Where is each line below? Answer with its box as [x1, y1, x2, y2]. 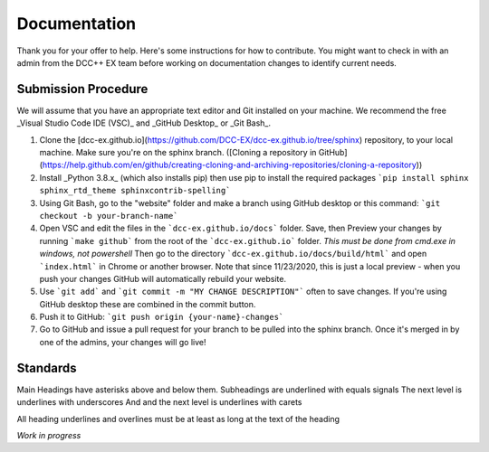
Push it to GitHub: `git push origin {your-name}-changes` [39, 312, 284, 323]
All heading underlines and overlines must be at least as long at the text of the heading [16, 413, 340, 424]
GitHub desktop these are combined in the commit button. [39, 298, 256, 309]
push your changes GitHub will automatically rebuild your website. [39, 273, 287, 284]
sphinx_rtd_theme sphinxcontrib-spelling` [39, 185, 231, 196]
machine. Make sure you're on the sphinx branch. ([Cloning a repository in [39, 147, 317, 158]
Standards [16, 360, 77, 375]
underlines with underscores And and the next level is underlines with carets [16, 397, 302, 408]
